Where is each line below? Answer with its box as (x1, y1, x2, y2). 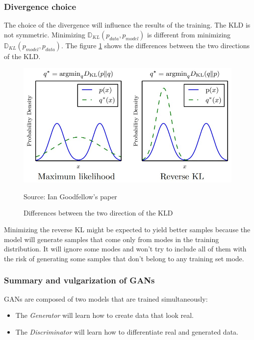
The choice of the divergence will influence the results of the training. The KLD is (4, 20, 251, 30)
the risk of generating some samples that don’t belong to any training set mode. (4, 253, 244, 263)
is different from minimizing (147, 29, 231, 39)
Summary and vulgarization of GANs (4, 274, 155, 286)
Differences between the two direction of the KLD (24, 208, 173, 218)
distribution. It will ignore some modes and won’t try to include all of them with (4, 244, 247, 254)
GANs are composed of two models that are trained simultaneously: (4, 293, 208, 304)
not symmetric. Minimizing (4, 29, 85, 39)
